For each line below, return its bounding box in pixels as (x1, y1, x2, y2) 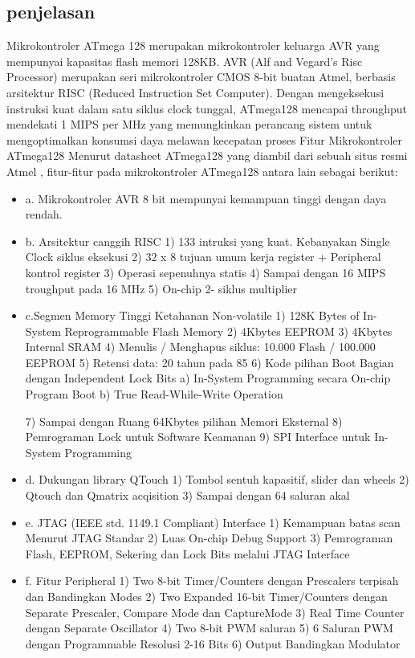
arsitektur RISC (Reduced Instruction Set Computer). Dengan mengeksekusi (6, 84, 384, 100)
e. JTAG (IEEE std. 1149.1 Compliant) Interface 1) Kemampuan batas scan (25, 513, 401, 530)
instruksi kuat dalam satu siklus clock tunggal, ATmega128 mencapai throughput (6, 100, 408, 116)
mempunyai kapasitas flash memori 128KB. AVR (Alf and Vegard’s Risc (6, 52, 363, 69)
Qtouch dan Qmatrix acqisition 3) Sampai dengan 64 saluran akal (25, 487, 350, 504)
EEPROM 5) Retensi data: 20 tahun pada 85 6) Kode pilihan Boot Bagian (25, 354, 394, 370)
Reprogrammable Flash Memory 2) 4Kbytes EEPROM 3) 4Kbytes (64, 322, 393, 339)
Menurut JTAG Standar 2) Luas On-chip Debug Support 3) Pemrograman (25, 529, 393, 546)
